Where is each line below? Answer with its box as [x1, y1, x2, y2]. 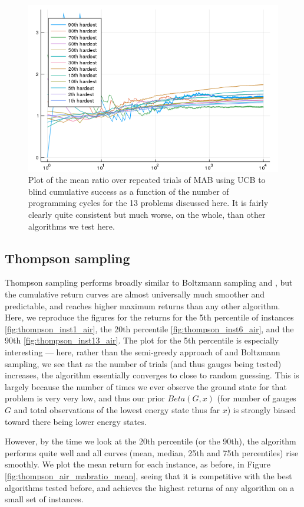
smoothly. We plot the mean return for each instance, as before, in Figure [5, 458, 270, 470]
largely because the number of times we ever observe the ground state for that [5, 380, 287, 392]
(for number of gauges [217, 392, 296, 404]
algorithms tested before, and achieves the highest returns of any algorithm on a [5, 481, 295, 493]
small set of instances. [5, 493, 84, 505]
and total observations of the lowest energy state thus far [14, 403, 220, 416]
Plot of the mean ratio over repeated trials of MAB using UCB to [28, 174, 266, 186]
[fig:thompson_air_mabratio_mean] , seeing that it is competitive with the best [5, 469, 292, 482]
